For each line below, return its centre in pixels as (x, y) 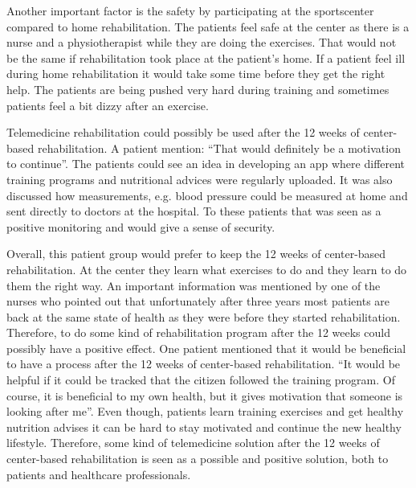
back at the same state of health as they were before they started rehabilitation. (204, 316)
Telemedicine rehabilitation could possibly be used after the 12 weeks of (183, 132)
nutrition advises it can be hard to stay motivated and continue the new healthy (204, 426)
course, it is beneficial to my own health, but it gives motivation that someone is (205, 395)
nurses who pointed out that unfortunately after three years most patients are (198, 301)
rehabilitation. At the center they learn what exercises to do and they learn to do (207, 269)
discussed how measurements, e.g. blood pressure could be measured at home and (207, 195)
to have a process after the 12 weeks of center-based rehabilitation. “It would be (204, 364)
